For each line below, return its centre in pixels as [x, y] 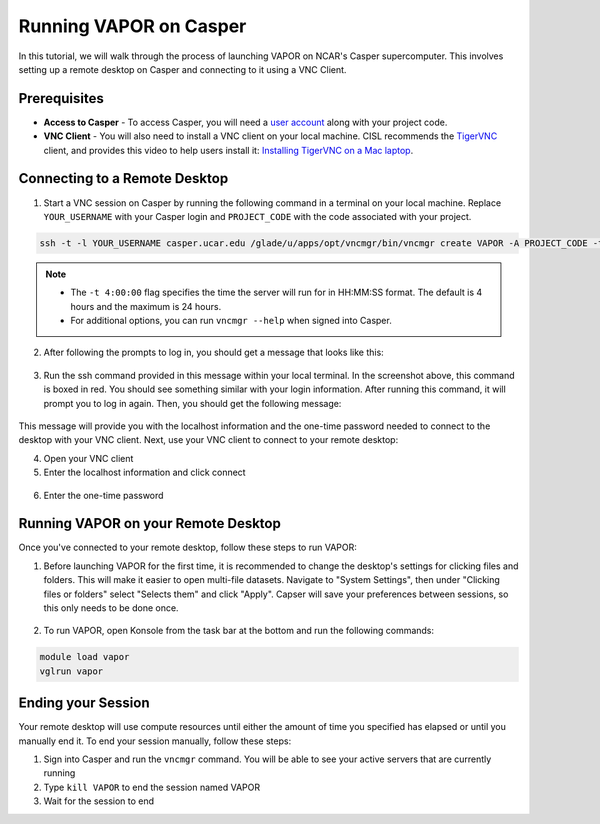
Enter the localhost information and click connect [144, 472]
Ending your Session [84, 703]
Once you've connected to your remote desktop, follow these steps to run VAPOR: [187, 547]
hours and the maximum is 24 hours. [146, 306]
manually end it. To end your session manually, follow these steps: [155, 741]
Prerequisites [61, 98]
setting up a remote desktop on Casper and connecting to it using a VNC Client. [182, 69]
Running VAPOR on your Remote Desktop [150, 523]
